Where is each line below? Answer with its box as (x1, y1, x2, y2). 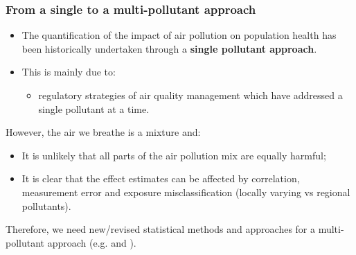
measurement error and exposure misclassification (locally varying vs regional (21, 184, 350, 199)
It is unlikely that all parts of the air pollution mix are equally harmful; (21, 148, 326, 162)
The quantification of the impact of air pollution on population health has (21, 28, 337, 42)
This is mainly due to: (21, 64, 116, 79)
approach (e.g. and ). (47, 235, 136, 249)
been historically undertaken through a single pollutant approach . (21, 41, 317, 55)
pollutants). (21, 198, 71, 213)
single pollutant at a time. (38, 101, 150, 116)
